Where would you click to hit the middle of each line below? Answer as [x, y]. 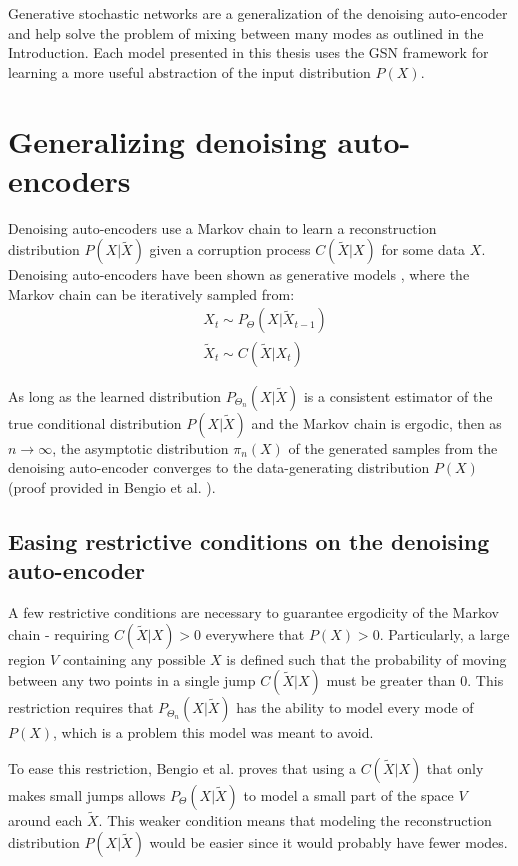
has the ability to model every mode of [355, 707]
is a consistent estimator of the [398, 395]
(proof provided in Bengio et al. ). [112, 486]
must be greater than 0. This [415, 680]
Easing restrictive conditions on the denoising [249, 540]
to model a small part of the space [348, 794]
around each [45, 819]
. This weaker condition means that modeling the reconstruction [295, 819]
